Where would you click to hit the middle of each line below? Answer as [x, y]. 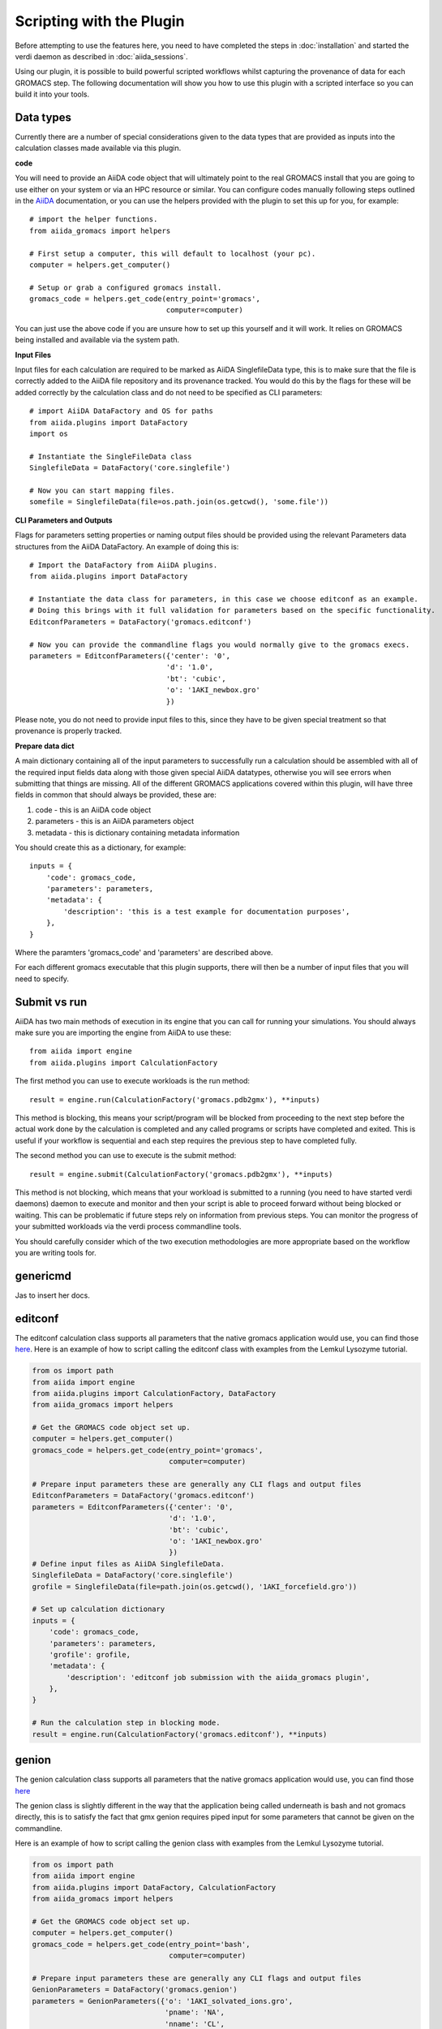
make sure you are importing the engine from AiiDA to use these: [123, 1033]
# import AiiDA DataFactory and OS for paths [122, 411]
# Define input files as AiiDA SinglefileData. [128, 1564]
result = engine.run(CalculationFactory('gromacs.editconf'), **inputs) [180, 1734]
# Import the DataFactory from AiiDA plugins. [124, 565]
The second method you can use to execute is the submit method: [126, 1156]
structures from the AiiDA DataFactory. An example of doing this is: [127, 546]
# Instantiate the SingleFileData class [111, 456]
